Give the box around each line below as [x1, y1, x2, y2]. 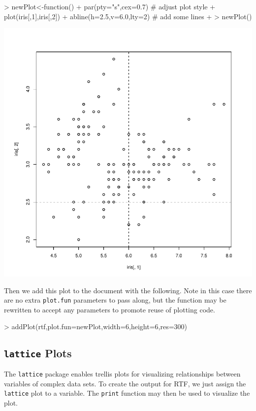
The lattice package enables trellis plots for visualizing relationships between [4, 369, 241, 378]
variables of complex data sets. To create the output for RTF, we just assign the [4, 378, 246, 388]
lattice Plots [4, 345, 72, 360]
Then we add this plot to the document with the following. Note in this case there [4, 285, 252, 295]
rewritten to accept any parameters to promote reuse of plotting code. [4, 305, 215, 315]
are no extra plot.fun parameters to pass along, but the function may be [4, 295, 226, 305]
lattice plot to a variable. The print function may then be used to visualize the [4, 388, 250, 398]
